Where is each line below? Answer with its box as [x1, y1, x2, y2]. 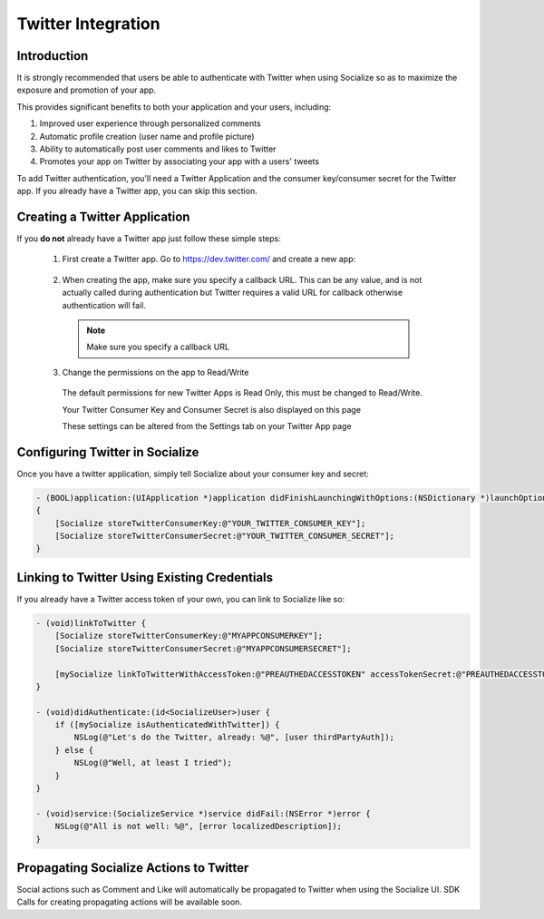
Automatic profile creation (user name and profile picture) [39, 131, 255, 142]
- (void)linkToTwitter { [35, 618, 147, 628]
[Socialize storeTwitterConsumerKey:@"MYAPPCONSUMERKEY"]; [54, 631, 324, 641]
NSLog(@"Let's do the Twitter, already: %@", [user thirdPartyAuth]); [73, 732, 394, 743]
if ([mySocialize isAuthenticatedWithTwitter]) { [54, 719, 280, 730]
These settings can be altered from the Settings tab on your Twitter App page [62, 421, 353, 431]
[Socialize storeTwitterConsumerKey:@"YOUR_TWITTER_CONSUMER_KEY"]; [54, 518, 366, 528]
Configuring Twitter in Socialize [16, 445, 199, 460]
